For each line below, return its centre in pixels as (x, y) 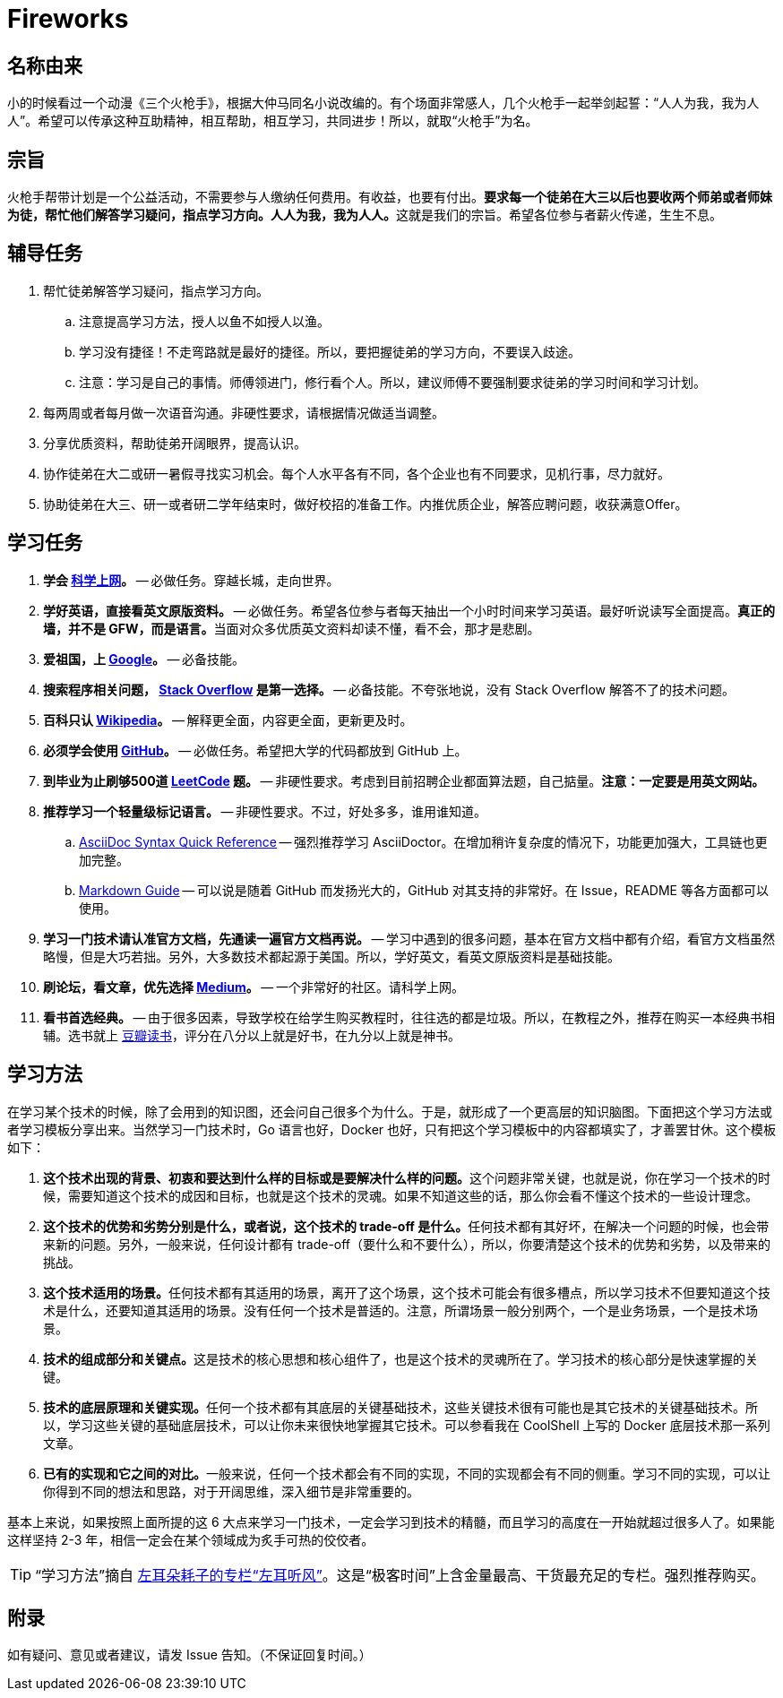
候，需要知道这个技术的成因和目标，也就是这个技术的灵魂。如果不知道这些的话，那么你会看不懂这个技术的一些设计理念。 (400, 1195)
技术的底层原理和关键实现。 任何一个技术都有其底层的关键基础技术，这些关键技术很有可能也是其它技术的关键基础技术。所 (400, 1407)
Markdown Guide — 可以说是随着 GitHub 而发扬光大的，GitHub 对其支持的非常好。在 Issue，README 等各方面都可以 (424, 890)
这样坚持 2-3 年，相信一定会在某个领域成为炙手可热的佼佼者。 (191, 1539)
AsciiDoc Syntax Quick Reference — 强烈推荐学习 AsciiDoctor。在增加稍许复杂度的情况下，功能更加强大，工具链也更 (423, 841)
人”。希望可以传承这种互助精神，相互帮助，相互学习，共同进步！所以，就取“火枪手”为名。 (273, 121)
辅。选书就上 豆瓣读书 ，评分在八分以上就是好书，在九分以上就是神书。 (252, 1035)
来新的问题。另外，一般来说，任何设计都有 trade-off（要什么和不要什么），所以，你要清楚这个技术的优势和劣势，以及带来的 (407, 1244)
